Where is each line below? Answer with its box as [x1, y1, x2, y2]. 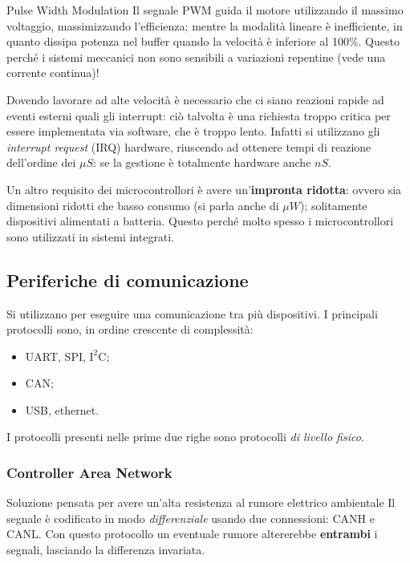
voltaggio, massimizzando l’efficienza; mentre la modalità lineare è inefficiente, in [6, 17, 403, 34]
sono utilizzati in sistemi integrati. [6, 228, 175, 245]
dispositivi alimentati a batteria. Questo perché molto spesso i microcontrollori [6, 213, 394, 229]
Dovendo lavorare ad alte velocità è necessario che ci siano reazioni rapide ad [6, 91, 384, 107]
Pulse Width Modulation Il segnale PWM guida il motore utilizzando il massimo [6, 2, 404, 18]
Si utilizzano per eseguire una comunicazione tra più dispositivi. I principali [6, 305, 378, 322]
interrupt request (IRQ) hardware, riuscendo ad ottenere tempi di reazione [6, 138, 371, 155]
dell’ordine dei [6, 154, 76, 171]
